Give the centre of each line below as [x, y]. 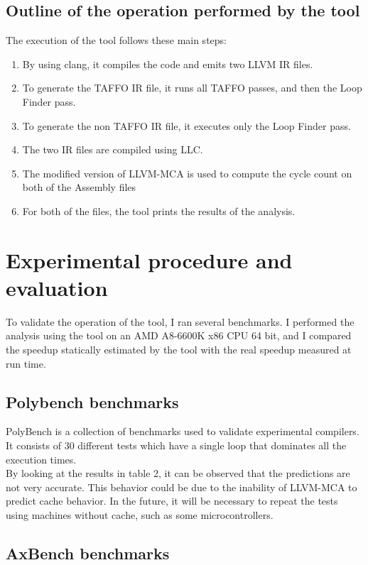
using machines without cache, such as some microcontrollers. [140, 515]
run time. [26, 363]
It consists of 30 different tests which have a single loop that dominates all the [176, 445]
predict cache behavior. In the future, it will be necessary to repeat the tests [172, 501]
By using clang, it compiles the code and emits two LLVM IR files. [168, 64]
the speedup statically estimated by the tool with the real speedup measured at [179, 350]
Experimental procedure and [149, 259]
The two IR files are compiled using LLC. [113, 149]
